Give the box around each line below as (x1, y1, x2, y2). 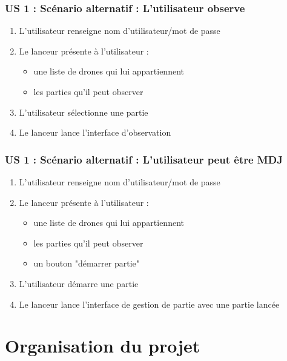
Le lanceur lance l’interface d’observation (19, 126, 171, 139)
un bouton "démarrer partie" (33, 257, 139, 270)
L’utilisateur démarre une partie (19, 277, 139, 290)
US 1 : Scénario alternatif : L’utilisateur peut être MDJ (5, 151, 283, 167)
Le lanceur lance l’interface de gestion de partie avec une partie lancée (19, 297, 280, 310)
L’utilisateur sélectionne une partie (19, 105, 148, 118)
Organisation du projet (5, 333, 200, 358)
